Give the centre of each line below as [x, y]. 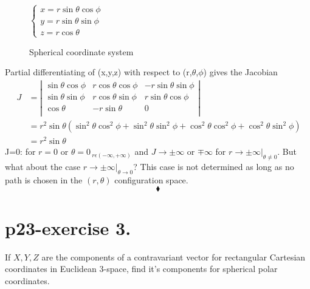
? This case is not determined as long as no [214, 167]
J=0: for [20, 151]
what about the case [43, 167]
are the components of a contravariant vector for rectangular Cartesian [174, 257]
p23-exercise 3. [68, 227]
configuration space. [151, 179]
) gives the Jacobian [240, 72]
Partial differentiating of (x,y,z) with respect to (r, [98, 72]
